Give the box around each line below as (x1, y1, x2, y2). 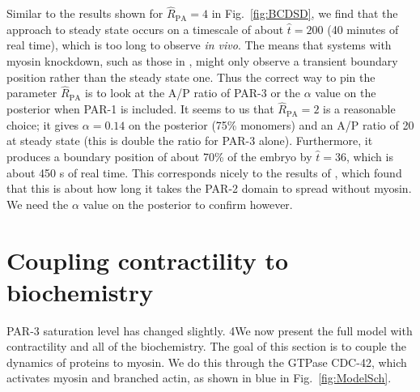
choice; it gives (6, 116, 79, 133)
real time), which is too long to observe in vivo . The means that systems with (6, 36, 392, 53)
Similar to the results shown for (6, 5, 163, 22)
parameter (6, 84, 57, 101)
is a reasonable (323, 100, 396, 117)
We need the (6, 195, 69, 212)
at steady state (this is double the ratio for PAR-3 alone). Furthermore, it (6, 132, 373, 149)
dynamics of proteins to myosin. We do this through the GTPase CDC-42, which (6, 353, 407, 370)
